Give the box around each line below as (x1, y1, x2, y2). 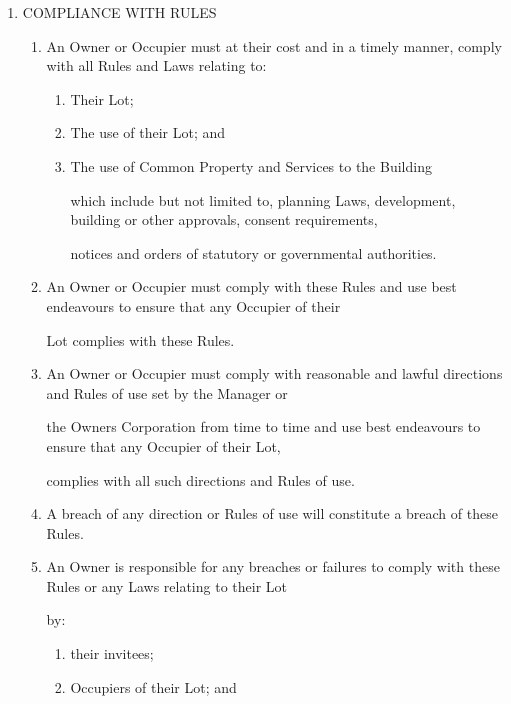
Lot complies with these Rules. (46, 329, 235, 350)
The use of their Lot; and (70, 122, 226, 143)
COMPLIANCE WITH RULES (22, 2, 217, 22)
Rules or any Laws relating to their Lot (46, 575, 287, 596)
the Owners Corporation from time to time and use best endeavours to (46, 416, 481, 437)
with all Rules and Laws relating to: (46, 55, 267, 76)
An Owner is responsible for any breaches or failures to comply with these (46, 556, 500, 577)
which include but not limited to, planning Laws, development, (70, 189, 456, 210)
